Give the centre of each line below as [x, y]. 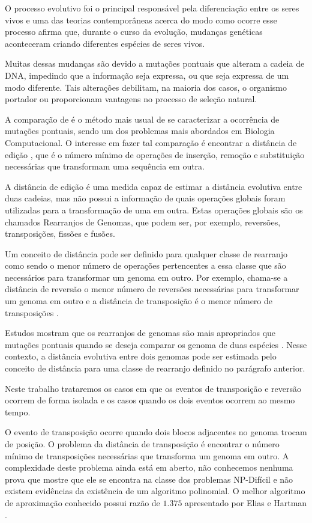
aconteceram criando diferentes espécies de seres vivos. [105, 43]
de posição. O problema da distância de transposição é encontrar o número [142, 444]
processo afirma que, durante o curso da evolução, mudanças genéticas [134, 32]
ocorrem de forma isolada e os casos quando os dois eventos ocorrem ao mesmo [150, 400]
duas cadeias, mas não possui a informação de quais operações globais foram [145, 198]
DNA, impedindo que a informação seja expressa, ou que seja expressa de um [147, 75]
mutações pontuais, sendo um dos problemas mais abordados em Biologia [140, 131]
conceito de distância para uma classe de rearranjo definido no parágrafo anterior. [155, 368]
